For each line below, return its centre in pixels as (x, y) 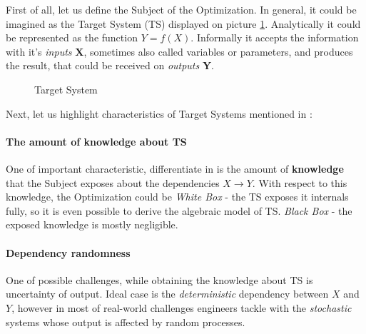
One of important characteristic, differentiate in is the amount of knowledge (175, 168)
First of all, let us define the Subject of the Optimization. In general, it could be (181, 9)
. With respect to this (300, 182)
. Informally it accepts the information (275, 37)
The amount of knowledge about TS (96, 141)
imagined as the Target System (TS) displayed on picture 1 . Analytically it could (183, 23)
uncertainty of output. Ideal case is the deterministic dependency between (167, 294)
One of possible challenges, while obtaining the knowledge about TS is (159, 279)
